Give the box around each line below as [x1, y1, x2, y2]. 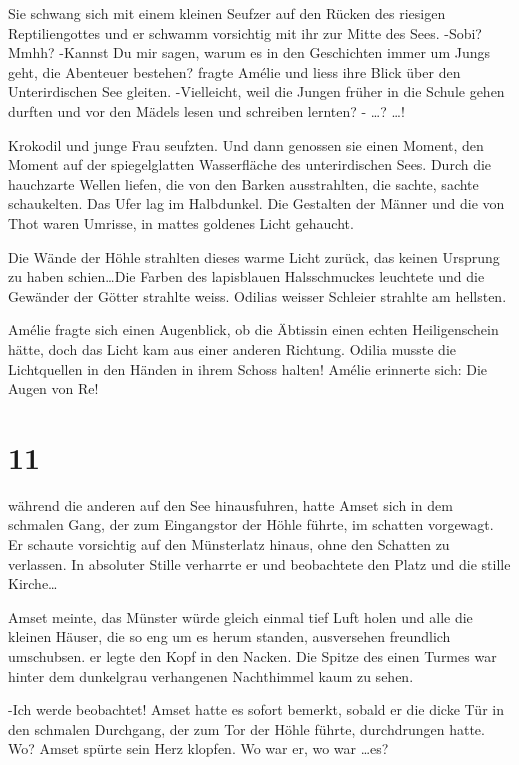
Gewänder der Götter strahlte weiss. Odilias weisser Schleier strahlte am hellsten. [8, 285, 507, 306]
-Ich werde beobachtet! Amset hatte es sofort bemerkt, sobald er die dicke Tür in [8, 699, 504, 720]
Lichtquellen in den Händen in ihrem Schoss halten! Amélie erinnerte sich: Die [8, 358, 488, 379]
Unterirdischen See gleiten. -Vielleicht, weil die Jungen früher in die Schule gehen [8, 81, 505, 102]
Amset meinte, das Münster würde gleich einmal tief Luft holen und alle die [8, 606, 473, 627]
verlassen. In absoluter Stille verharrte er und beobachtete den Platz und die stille [8, 553, 511, 574]
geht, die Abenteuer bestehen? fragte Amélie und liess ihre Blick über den [8, 61, 461, 82]
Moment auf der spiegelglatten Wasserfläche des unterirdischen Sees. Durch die [8, 154, 492, 175]
